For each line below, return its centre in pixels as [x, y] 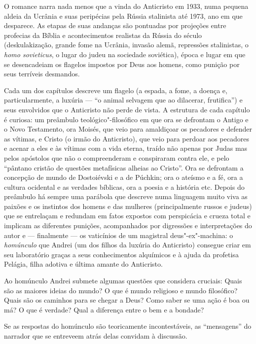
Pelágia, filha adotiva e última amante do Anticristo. [83, 264]
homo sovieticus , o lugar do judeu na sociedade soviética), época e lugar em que [125, 54]
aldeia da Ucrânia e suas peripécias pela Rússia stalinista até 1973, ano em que [123, 16]
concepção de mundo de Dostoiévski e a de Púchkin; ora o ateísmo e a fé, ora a [124, 177]
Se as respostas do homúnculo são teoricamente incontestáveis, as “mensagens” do [128, 326]
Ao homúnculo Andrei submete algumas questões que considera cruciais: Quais [123, 281]
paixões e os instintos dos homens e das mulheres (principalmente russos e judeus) [128, 206]
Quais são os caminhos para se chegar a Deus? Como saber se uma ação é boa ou [127, 300]
